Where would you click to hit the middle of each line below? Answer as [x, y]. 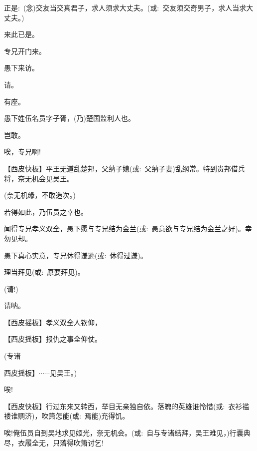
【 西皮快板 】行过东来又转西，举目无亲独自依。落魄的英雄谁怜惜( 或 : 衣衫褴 [127, 406]
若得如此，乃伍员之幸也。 [46, 212]
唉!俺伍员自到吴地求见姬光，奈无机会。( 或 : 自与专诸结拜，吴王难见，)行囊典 [127, 433]
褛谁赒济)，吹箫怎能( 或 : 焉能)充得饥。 [67, 416]
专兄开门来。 [25, 51]
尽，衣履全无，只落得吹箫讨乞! [54, 442]
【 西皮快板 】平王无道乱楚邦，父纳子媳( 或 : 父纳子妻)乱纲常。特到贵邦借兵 [125, 168]
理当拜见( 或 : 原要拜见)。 [44, 272]
